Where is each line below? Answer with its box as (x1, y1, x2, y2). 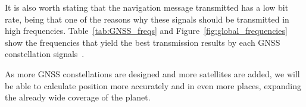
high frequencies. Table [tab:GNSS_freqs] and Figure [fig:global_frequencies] (5, 24, 288, 37)
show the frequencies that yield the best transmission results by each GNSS (5, 36, 280, 48)
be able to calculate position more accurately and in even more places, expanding (5, 79, 302, 92)
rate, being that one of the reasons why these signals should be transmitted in (5, 12, 289, 25)
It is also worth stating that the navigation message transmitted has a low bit (5, 1, 289, 13)
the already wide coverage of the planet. (5, 91, 151, 103)
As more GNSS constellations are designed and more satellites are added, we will (5, 67, 300, 80)
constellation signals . (5, 48, 85, 60)
